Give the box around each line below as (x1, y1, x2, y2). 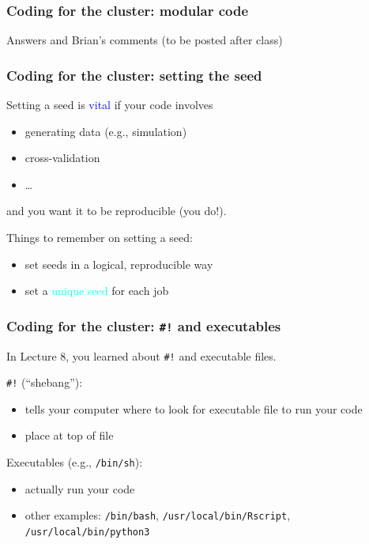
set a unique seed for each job (24, 282, 169, 299)
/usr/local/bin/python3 (24, 526, 150, 538)
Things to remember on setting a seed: (6, 229, 193, 245)
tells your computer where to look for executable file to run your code (24, 400, 363, 417)
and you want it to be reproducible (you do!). (6, 202, 227, 219)
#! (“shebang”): (6, 374, 83, 391)
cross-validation (24, 149, 100, 166)
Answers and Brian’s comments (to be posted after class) (6, 32, 283, 48)
